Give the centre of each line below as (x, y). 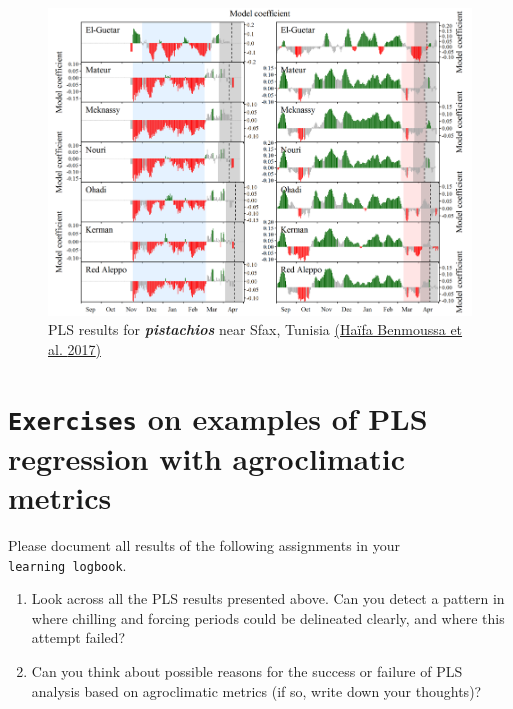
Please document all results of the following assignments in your (204, 544)
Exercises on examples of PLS (218, 417)
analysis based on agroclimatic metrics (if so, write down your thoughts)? (256, 690)
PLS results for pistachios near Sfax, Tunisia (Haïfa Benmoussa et (255, 329)
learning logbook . (67, 564)
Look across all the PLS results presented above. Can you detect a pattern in (268, 598)
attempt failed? (78, 637)
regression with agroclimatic (206, 457)
